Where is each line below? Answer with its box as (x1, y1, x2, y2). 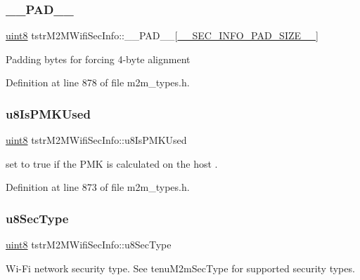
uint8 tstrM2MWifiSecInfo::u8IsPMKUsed (6, 133, 187, 147)
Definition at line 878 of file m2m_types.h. (6, 75, 190, 90)
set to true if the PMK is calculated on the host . (6, 156, 218, 171)
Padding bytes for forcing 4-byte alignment (6, 51, 191, 66)
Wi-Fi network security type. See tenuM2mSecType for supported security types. (6, 260, 355, 275)
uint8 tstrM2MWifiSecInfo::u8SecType (6, 237, 172, 252)
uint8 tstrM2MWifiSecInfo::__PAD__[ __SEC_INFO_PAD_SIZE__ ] (6, 28, 319, 43)
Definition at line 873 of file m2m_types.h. (6, 180, 190, 194)
